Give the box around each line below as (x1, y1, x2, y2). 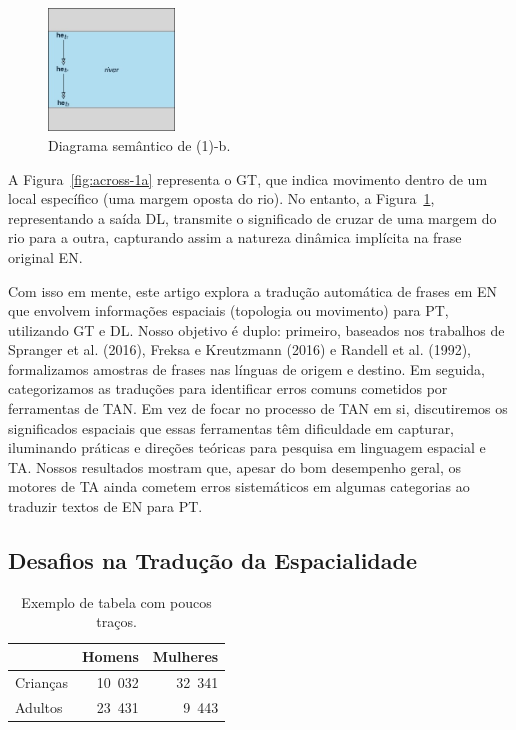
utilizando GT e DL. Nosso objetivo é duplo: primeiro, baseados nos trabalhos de (8, 319, 505, 340)
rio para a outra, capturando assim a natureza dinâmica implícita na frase (8, 227, 462, 248)
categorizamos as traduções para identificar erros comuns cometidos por (8, 378, 448, 399)
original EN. (8, 246, 83, 267)
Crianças (15, 671, 69, 692)
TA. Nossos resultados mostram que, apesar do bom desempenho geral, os (8, 456, 462, 477)
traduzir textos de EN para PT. (8, 496, 203, 517)
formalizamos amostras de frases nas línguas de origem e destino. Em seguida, (8, 358, 485, 379)
